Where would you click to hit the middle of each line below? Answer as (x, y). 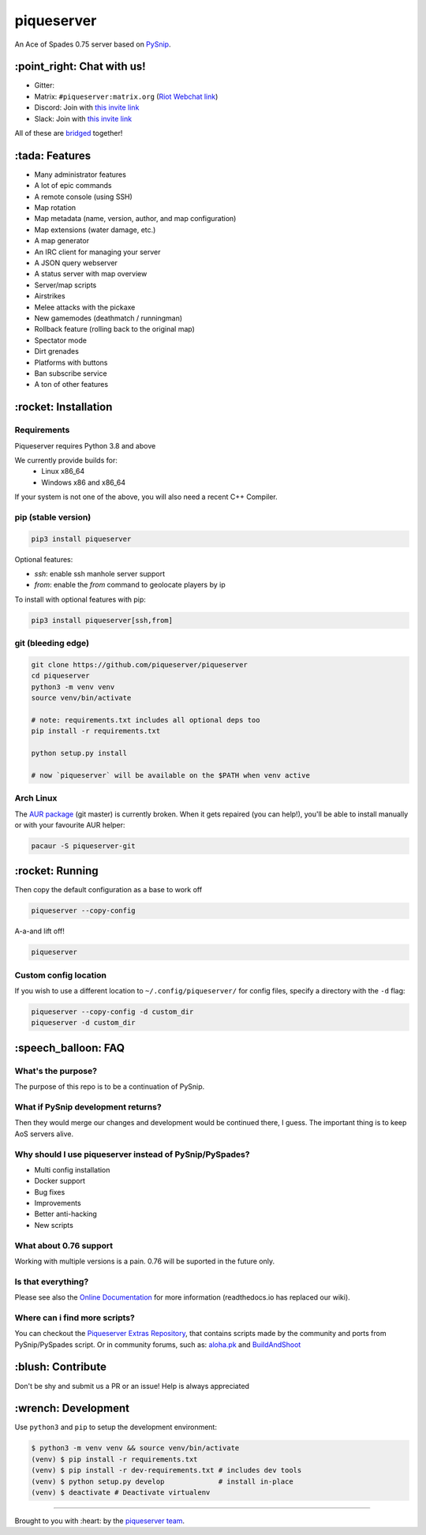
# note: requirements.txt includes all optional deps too (146, 720)
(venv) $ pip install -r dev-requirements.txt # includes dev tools (166, 1470)
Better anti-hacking (66, 1214)
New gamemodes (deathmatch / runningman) (108, 318)
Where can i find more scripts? (75, 1317)
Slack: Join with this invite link (83, 118)
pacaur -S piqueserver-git (83, 846)
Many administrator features (80, 175)
